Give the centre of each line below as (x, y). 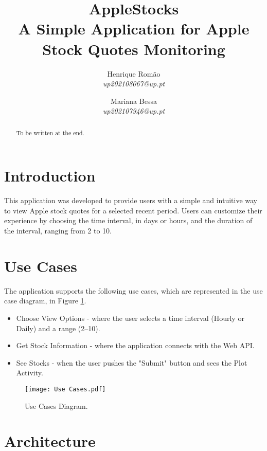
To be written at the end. (50, 132)
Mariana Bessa (134, 101)
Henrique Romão (134, 73)
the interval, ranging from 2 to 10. (58, 231)
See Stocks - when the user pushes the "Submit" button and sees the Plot (132, 362)
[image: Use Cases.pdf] (65, 389)
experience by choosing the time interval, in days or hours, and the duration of (128, 220)
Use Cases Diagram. (56, 405)
